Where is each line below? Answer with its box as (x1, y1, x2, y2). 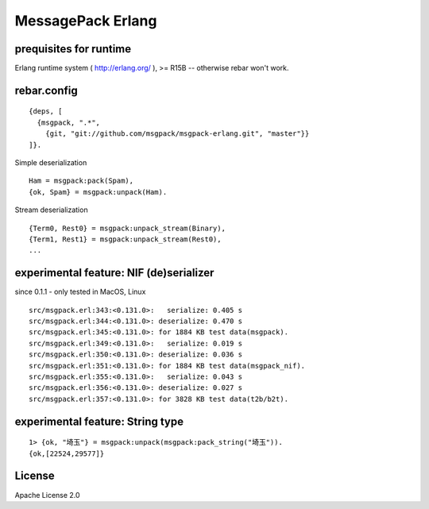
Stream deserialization (14, 205, 88, 214)
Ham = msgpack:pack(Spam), (29, 176, 134, 186)
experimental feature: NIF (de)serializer (14, 266, 214, 280)
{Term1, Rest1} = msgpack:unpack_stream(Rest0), (29, 234, 222, 244)
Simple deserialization (14, 158, 87, 168)
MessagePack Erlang (14, 12, 157, 29)
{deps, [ (29, 107, 63, 116)
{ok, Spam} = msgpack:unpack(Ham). (29, 187, 168, 196)
